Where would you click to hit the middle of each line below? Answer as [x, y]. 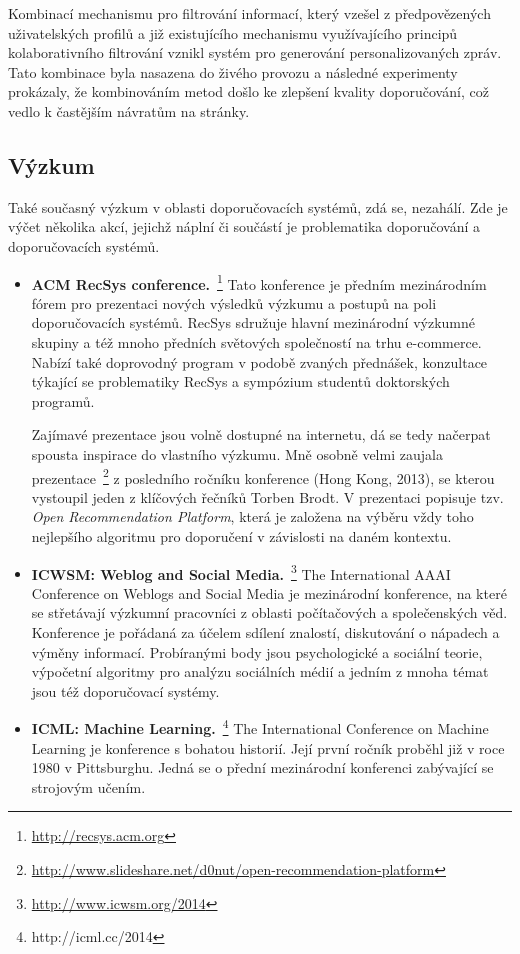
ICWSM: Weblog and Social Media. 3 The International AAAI [241, 572]
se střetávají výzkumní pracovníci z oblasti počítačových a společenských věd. [269, 612]
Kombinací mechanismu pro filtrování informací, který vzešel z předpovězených [249, 13]
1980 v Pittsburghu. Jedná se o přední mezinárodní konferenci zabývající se [262, 767]
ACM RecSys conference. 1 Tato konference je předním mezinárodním [259, 282]
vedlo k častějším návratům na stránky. [129, 110]
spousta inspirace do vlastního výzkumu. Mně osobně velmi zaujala [237, 453]
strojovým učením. [88, 786]
